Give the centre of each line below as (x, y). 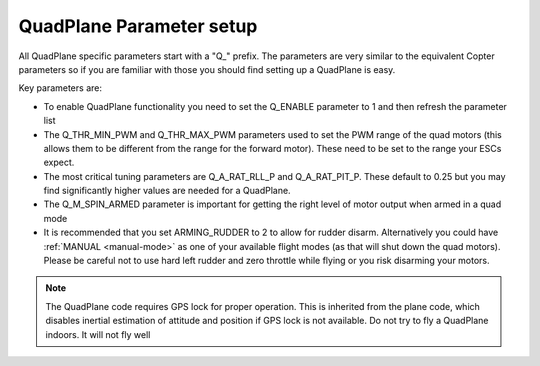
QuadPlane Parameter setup (138, 26)
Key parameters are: (60, 88)
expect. (59, 162)
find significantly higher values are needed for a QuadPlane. (167, 191)
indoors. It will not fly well (98, 334)
